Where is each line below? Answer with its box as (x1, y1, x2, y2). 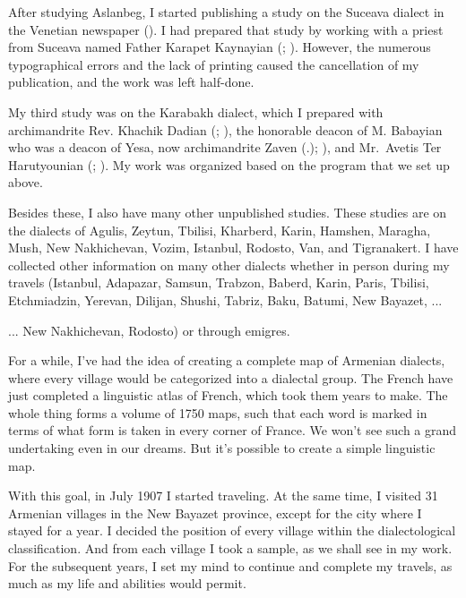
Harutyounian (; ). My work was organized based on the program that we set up (8, 155, 450, 174)
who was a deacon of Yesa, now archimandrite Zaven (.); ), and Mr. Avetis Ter (8, 138, 442, 157)
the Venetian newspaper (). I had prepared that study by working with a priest (8, 20, 444, 38)
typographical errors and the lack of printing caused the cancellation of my (8, 55, 419, 73)
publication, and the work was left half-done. (8, 73, 255, 91)
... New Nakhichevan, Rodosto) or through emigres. (8, 320, 290, 339)
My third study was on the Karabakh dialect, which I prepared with (8, 102, 384, 121)
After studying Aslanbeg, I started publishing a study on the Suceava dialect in (8, 3, 444, 21)
